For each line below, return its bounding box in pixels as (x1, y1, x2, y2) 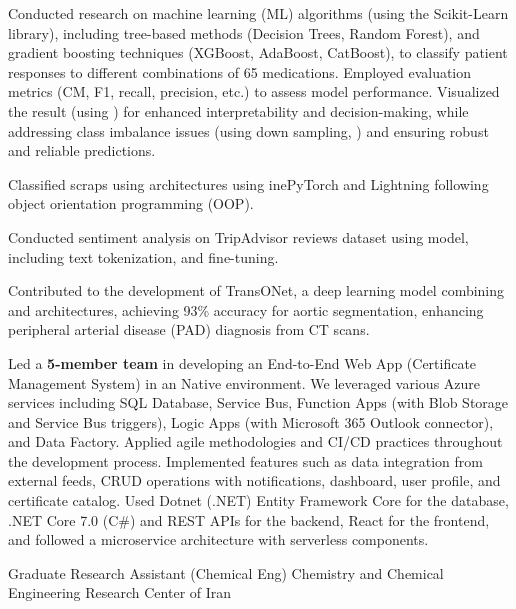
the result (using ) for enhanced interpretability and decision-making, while (8, 100, 469, 121)
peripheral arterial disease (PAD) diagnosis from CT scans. (8, 319, 370, 340)
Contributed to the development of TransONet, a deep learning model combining (8, 280, 505, 301)
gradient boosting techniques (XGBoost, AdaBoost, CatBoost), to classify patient (8, 42, 508, 63)
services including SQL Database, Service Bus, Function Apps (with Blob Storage (8, 392, 509, 413)
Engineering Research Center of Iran (8, 582, 232, 603)
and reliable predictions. (8, 140, 156, 161)
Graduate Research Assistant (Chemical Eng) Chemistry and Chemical (8, 562, 444, 583)
